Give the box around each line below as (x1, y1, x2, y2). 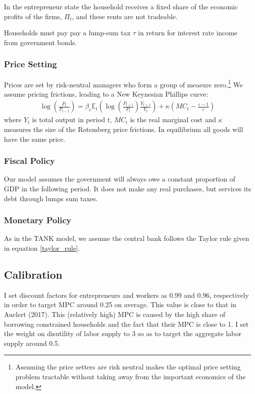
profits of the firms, (4, 11, 62, 21)
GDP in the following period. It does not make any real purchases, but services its (4, 184, 251, 194)
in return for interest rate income (138, 27, 238, 38)
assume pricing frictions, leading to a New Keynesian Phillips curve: (4, 88, 208, 99)
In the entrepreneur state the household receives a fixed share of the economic (4, 1, 238, 11)
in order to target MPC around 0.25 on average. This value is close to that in (4, 299, 236, 310)
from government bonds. (4, 37, 77, 47)
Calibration (4, 267, 63, 282)
